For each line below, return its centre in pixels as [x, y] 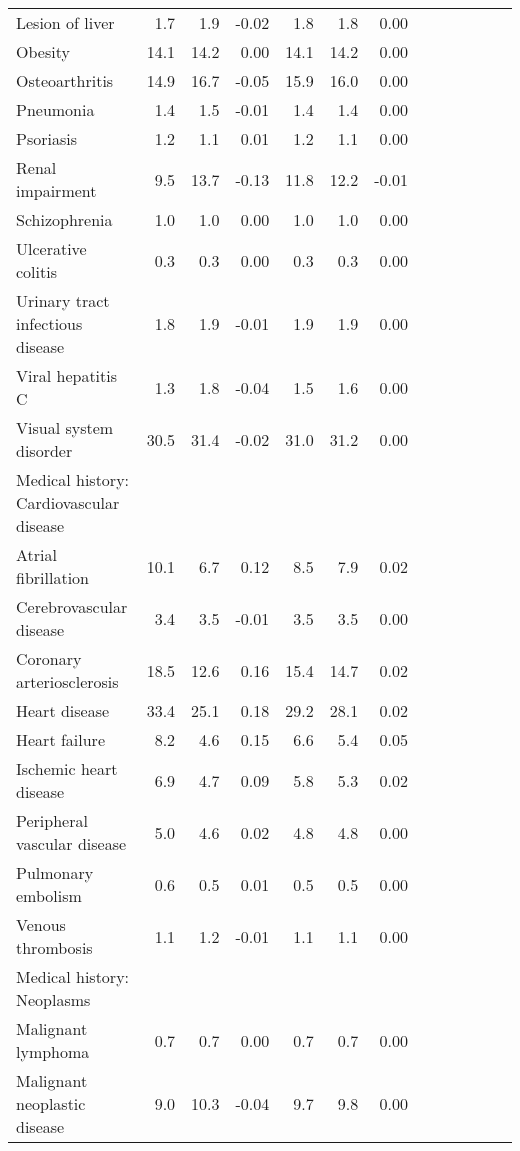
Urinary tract [63, 300]
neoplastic [51, 1103]
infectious [49, 323]
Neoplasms [53, 999]
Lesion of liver [65, 22]
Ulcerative [51, 248]
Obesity [43, 51]
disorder [44, 450]
